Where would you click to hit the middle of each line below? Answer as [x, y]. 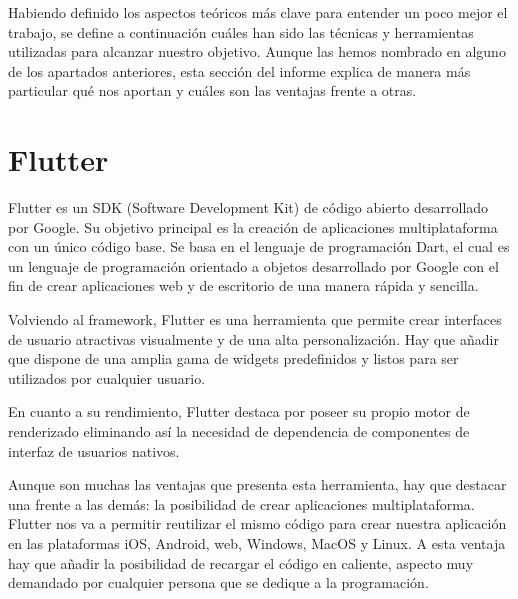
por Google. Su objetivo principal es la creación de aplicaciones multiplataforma [253, 226]
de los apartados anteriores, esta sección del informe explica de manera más [239, 70]
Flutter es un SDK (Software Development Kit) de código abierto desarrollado [248, 207]
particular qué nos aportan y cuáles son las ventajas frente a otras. [212, 90]
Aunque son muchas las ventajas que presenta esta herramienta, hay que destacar [257, 484]
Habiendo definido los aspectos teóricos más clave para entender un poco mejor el [258, 12]
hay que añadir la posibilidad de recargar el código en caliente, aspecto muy [241, 562]
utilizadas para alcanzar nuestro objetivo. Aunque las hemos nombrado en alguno [257, 51]
